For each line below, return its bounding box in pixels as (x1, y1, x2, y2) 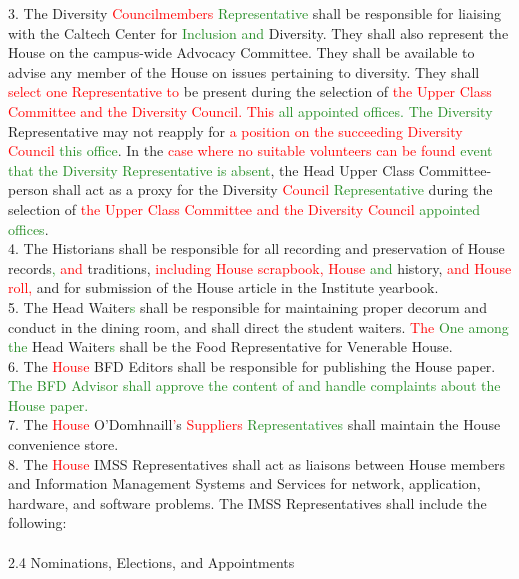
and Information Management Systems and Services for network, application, (8, 473, 481, 494)
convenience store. (8, 434, 119, 455)
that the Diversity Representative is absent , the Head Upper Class (8, 159, 415, 180)
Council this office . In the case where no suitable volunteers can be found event (8, 140, 493, 161)
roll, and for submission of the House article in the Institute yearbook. (8, 277, 439, 298)
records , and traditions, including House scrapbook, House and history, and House (8, 257, 512, 278)
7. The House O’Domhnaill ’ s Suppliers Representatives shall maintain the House (8, 414, 501, 435)
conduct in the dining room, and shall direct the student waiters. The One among (8, 316, 509, 337)
